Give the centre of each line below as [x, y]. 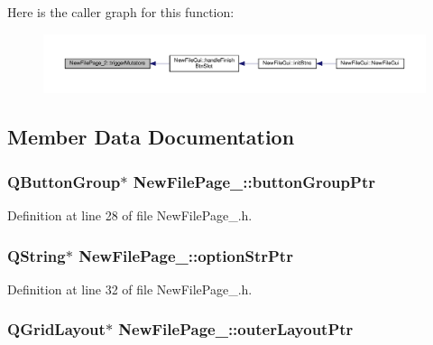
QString [37, 255]
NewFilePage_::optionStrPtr [186, 255]
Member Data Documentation [151, 137]
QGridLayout [56, 329]
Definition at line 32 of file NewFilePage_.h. [130, 289]
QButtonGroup [64, 181]
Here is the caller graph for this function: [121, 12]
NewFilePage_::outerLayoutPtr [236, 329]
